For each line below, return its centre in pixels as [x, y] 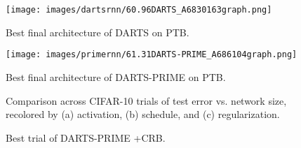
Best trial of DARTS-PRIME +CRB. [86, 137]
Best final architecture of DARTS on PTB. [98, 32]
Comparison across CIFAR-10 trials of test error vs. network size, [146, 100]
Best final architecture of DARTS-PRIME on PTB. [116, 76]
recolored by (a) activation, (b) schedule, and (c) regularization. [143, 114]
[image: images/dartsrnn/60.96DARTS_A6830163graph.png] [139, 10]
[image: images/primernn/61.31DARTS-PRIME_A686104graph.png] [152, 55]
